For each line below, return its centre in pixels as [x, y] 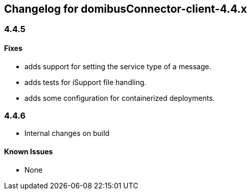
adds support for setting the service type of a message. [118, 66]
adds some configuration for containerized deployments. [120, 98]
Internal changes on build [67, 133]
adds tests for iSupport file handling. [86, 82]
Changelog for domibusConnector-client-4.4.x [125, 9]
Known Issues [29, 151]
